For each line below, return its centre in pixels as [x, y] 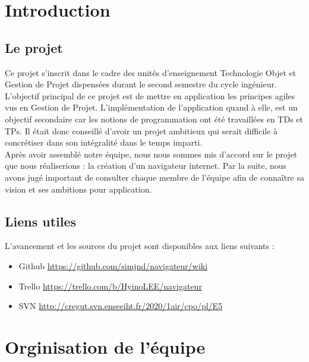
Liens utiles [41, 221]
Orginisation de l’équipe [105, 346]
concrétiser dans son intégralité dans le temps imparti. [104, 142]
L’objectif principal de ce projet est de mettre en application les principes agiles [150, 95]
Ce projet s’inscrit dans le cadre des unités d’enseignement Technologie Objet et [151, 72]
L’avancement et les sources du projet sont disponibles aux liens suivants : [140, 246]
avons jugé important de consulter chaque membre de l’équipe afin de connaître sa [154, 177]
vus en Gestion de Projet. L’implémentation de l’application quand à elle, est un [151, 107]
